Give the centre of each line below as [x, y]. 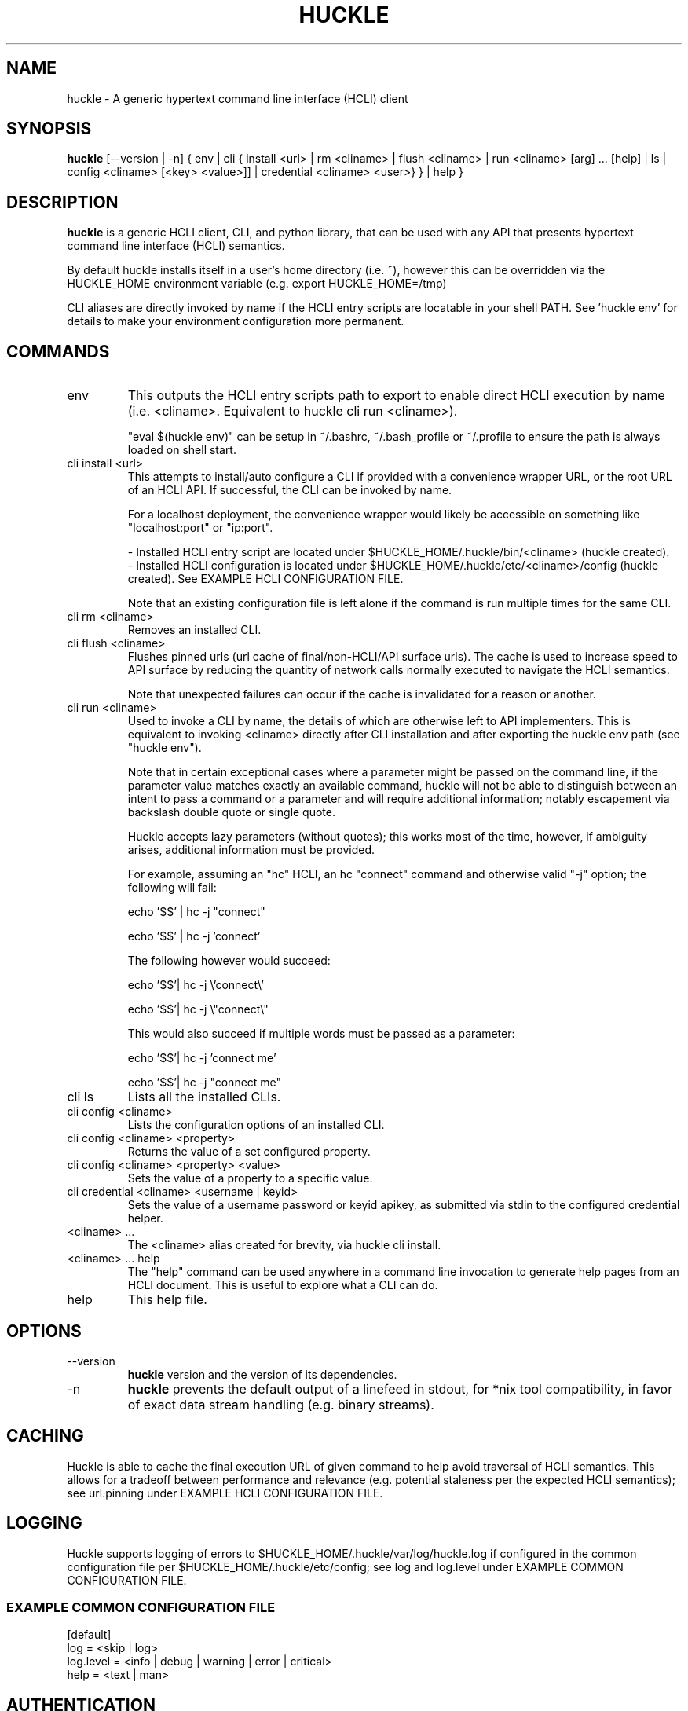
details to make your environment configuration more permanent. [236, 321]
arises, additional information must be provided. [251, 850]
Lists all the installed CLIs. [204, 1097]
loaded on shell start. [182, 450]
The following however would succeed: [229, 961]
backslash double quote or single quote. [232, 812]
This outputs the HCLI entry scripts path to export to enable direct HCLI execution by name [396, 396]
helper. [145, 1218]
